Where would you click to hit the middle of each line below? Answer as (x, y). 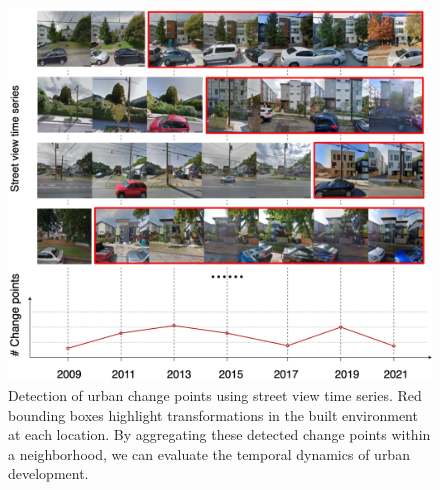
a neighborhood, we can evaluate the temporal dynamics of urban (209, 453)
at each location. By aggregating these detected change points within (219, 434)
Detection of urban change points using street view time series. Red (215, 395)
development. (48, 473)
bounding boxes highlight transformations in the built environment (213, 414)
